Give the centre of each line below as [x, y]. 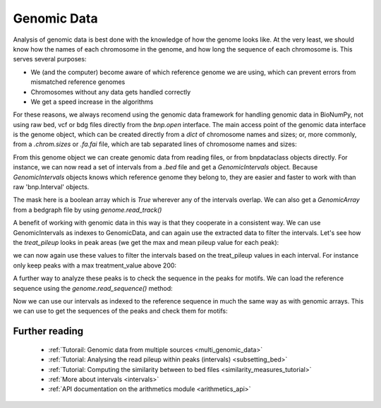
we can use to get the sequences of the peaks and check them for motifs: [121, 311]
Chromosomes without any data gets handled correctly [111, 92]
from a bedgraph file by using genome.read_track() [87, 210]
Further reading [48, 331]
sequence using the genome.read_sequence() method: [93, 288]
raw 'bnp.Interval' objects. [51, 187]
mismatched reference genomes [78, 82]
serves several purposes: [50, 59]
